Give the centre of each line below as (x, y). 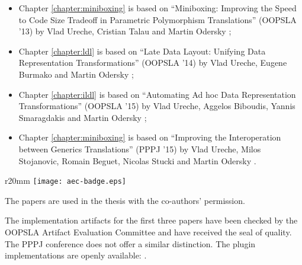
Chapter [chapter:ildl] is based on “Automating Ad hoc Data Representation (157, 94)
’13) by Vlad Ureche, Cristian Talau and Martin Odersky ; (125, 31)
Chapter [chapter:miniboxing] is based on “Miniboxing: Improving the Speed (158, 8)
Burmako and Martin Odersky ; (76, 74)
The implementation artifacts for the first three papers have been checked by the (151, 220)
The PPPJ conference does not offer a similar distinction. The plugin (130, 243)
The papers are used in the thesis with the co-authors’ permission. (125, 200)
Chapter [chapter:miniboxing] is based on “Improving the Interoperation (150, 137)
